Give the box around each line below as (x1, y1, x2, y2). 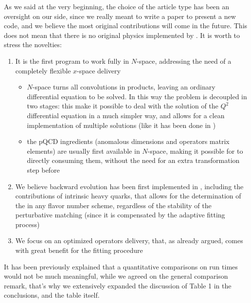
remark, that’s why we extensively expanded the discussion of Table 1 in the (4, 280, 232, 290)
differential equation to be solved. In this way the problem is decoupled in (27, 91, 247, 101)
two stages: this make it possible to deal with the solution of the (27, 101, 218, 111)
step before (27, 164, 60, 175)
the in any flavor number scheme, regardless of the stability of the (15, 200, 212, 210)
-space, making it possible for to (147, 145, 243, 156)
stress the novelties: (4, 39, 62, 50)
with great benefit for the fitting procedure (15, 245, 143, 255)
